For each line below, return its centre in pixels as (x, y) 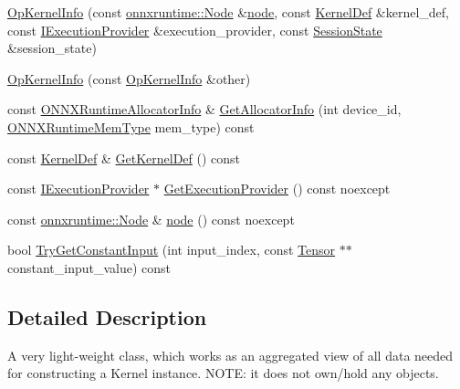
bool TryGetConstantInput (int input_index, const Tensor (172, 250)
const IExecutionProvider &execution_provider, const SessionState (195, 30)
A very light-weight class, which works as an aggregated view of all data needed (230, 355)
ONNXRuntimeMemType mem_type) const (131, 126)
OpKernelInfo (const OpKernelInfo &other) (129, 78)
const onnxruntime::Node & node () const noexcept (151, 219)
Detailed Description (107, 316)
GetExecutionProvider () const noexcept (277, 189)
